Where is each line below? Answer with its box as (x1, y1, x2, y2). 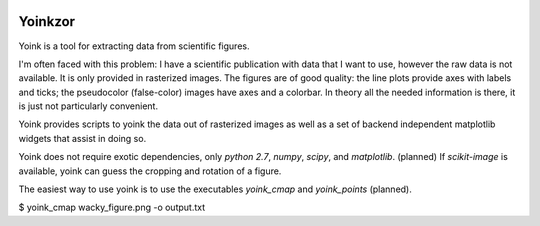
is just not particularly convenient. (18, 100, 159, 112)
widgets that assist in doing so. (18, 132, 147, 144)
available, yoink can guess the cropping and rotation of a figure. (18, 165, 282, 177)
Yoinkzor (18, 13, 75, 30)
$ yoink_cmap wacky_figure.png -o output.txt (18, 201, 206, 214)
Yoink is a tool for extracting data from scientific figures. (18, 40, 250, 52)
